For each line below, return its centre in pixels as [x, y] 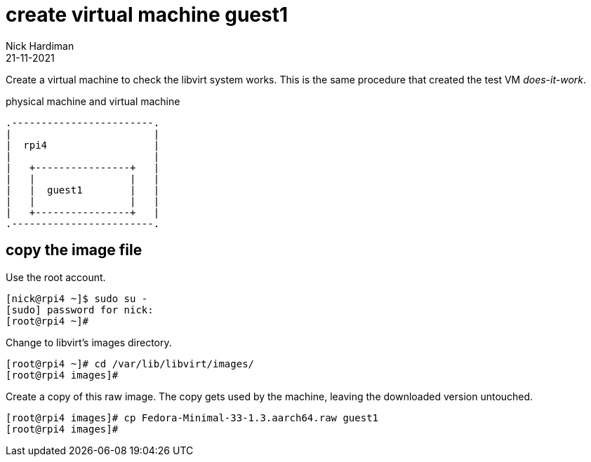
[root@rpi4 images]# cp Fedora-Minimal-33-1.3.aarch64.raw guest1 [192, 417]
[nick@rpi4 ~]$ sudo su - [77, 298]
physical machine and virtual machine [93, 101]
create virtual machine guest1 [147, 15]
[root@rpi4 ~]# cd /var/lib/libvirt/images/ [130, 364]
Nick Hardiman [40, 46]
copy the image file [74, 250]
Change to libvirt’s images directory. [89, 342]
